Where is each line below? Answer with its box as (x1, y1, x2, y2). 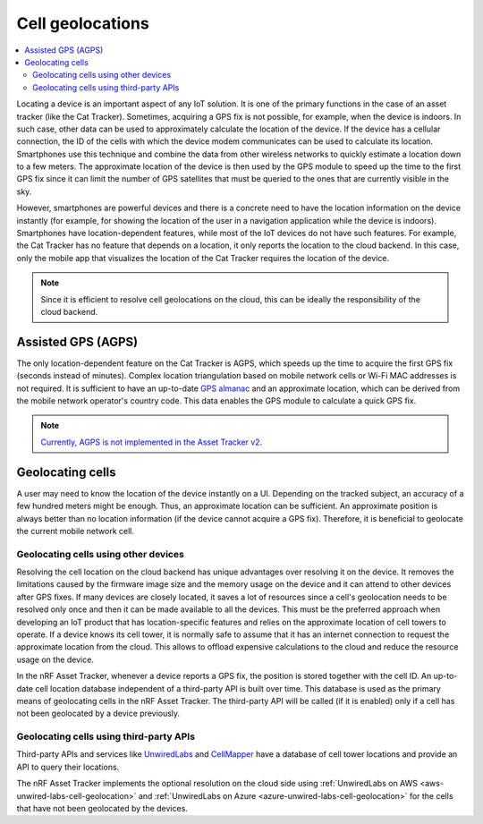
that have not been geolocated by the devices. (16, 803, 188, 814)
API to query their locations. (16, 761, 120, 772)
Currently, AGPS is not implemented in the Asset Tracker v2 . (40, 437, 263, 447)
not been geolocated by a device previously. (16, 708, 181, 719)
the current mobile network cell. (16, 525, 134, 536)
